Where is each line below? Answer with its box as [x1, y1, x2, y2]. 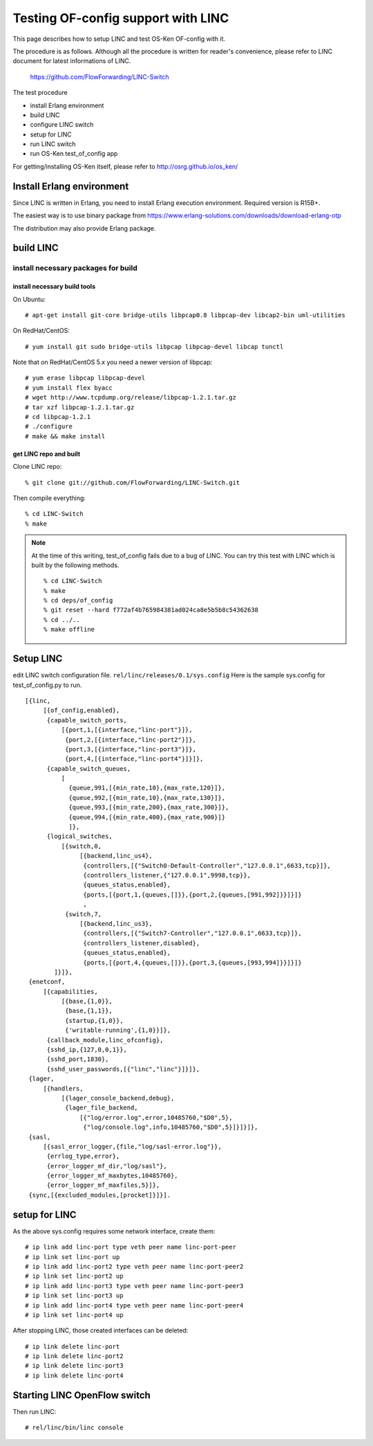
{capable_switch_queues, [46, 765, 131, 772]
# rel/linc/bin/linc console [25, 1424, 124, 1431]
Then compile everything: [12, 494, 86, 502]
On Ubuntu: [12, 295, 46, 303]
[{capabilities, [43, 988, 98, 995]
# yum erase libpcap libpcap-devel [25, 374, 146, 382]
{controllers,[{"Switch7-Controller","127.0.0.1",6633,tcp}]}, [83, 929, 302, 938]
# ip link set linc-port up [25, 1253, 120, 1260]
